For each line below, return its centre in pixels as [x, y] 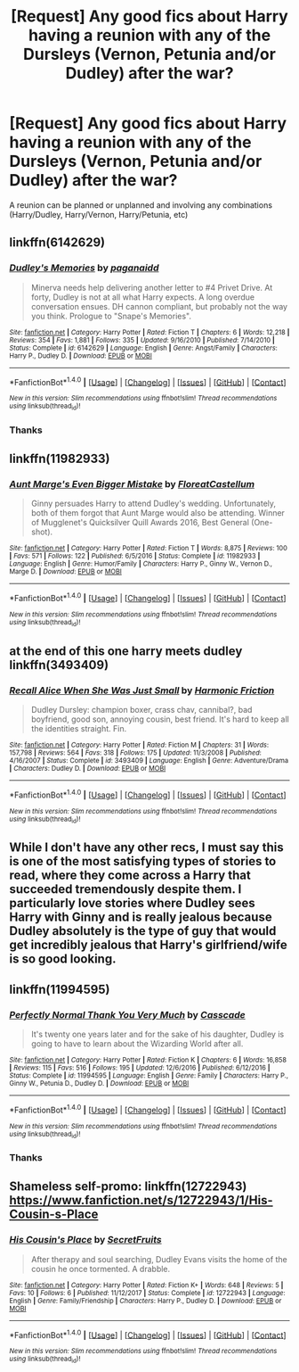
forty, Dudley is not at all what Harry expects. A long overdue [143, 297]
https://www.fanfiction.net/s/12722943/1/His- [141, 1200]
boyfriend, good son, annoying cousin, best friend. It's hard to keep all [160, 719]
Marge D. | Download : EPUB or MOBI [65, 572]
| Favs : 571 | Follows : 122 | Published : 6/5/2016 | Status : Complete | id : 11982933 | [135, 556]
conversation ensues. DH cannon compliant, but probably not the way [159, 306]
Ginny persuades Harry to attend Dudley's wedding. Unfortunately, [154, 504]
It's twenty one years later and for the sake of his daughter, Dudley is [158, 1034]
